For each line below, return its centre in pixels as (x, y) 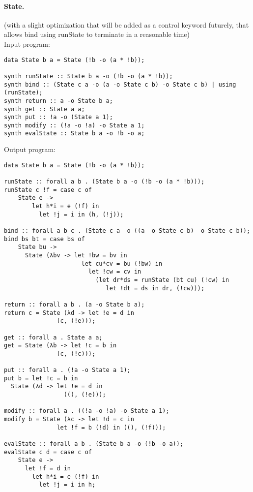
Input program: (27, 44)
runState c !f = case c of (48, 190)
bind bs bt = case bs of (44, 239)
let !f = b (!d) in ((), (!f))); (111, 427)
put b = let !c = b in (41, 378)
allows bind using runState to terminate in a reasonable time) (97, 34)
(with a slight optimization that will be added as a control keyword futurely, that (126, 24)
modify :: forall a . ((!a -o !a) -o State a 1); (87, 411)
